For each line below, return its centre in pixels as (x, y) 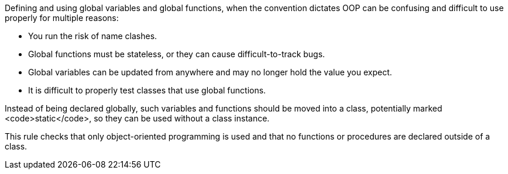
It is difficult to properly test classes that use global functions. (147, 90)
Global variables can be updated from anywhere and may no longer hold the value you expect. (210, 72)
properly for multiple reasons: (62, 18)
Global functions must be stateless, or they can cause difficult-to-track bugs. (177, 54)
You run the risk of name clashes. (93, 36)
